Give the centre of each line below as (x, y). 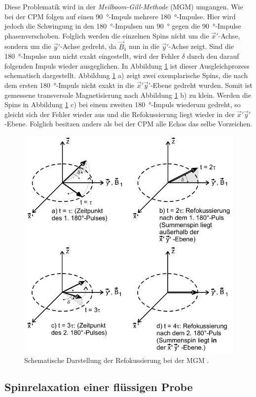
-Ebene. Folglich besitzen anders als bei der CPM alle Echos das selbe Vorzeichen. (128, 124)
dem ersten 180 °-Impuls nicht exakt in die (70, 85)
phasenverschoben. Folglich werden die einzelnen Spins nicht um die (107, 35)
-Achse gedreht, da (88, 46)
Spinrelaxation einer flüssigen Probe (99, 386)
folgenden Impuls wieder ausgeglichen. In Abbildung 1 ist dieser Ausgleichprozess (127, 65)
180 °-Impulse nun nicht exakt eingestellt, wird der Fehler (92, 56)
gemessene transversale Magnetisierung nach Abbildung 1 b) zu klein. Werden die (128, 95)
